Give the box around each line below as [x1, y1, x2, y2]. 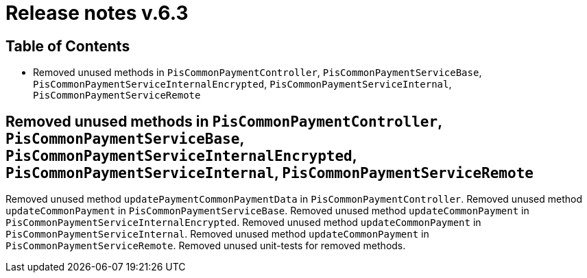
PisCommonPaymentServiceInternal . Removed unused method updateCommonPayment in [5, 228, 429, 240]
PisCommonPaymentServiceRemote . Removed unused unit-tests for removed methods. [5, 240, 406, 252]
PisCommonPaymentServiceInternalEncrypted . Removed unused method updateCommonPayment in [5, 216, 481, 229]
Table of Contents [5, 37, 130, 55]
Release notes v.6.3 [5, 1, 189, 25]
